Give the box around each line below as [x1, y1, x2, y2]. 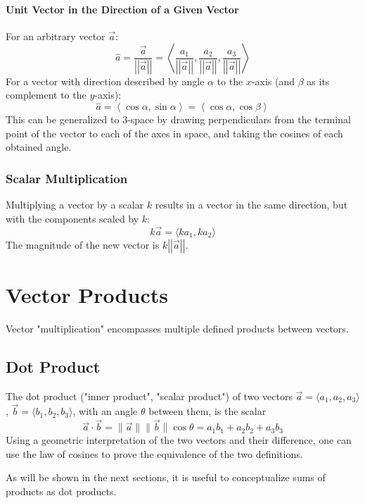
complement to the [6, 87, 87, 102]
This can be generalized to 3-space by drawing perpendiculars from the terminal [6, 112, 351, 127]
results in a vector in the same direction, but [155, 197, 348, 212]
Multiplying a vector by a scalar [6, 197, 144, 212]
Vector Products [6, 280, 168, 309]
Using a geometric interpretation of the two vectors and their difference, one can [6, 433, 352, 447]
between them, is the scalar [148, 404, 267, 418]
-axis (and [251, 73, 295, 88]
